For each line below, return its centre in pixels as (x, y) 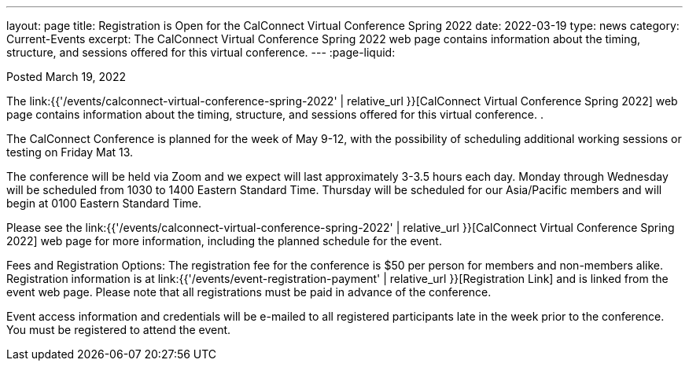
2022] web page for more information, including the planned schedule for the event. (224, 241)
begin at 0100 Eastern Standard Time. (104, 203)
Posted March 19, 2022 (66, 77)
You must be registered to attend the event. (119, 330)
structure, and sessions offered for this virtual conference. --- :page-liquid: (201, 52)
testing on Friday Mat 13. (70, 152)
